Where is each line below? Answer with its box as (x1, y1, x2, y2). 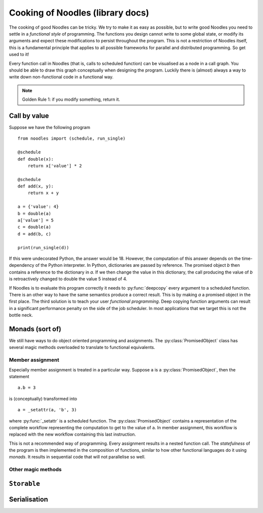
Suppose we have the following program (9, 124, 90, 130)
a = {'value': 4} (18, 204, 59, 209)
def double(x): (18, 156, 54, 162)
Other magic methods (9, 466, 62, 473)
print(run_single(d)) (18, 245, 69, 250)
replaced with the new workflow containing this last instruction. (9, 431, 136, 438)
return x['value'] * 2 (27, 163, 82, 168)
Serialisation (9, 495, 48, 503)
